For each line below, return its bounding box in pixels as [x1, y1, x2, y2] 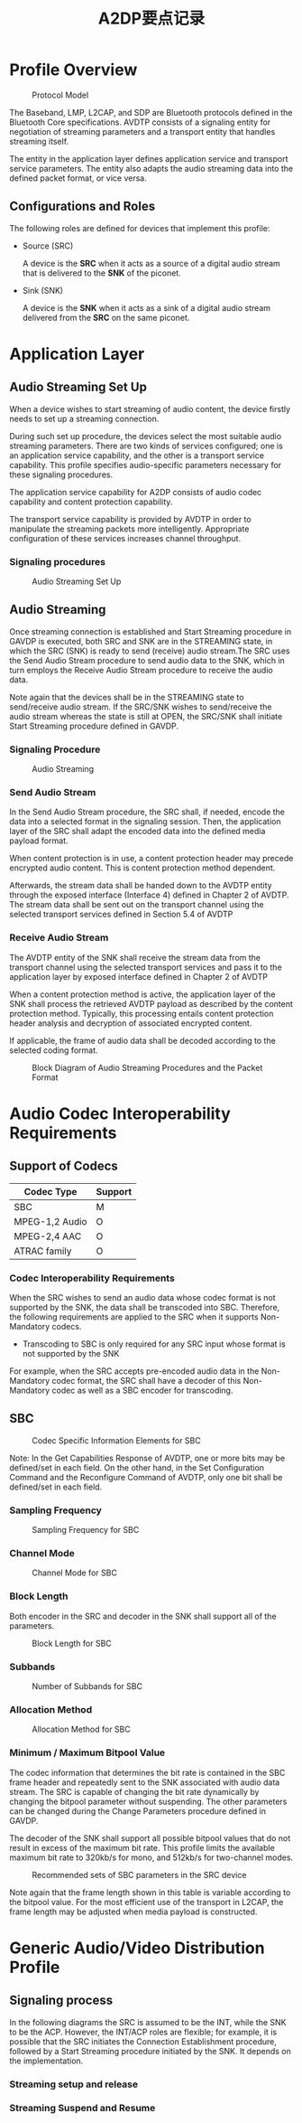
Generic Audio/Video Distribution [9, 1938, 265, 1958]
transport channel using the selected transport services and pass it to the [9, 962, 282, 972]
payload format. [9, 835, 69, 846]
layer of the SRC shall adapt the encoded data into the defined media [9, 826, 266, 837]
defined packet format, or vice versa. [9, 173, 147, 183]
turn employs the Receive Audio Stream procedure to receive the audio [9, 664, 273, 675]
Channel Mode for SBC [32, 1567, 117, 1578]
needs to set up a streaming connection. [9, 413, 160, 424]
